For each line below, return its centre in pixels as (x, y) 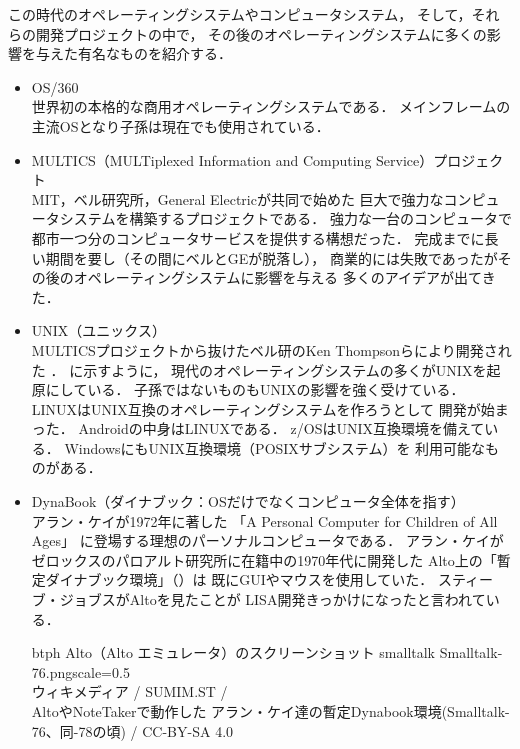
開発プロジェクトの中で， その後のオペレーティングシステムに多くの (261, 33)
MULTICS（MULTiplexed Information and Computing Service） (232, 159)
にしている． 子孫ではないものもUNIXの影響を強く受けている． (255, 389)
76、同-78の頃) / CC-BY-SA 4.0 (132, 730)
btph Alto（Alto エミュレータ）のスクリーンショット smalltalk (233, 652)
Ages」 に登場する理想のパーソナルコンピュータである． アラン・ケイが (267, 540)
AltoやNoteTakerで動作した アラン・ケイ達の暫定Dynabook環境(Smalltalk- (270, 711)
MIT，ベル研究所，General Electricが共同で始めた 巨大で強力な (237, 198)
